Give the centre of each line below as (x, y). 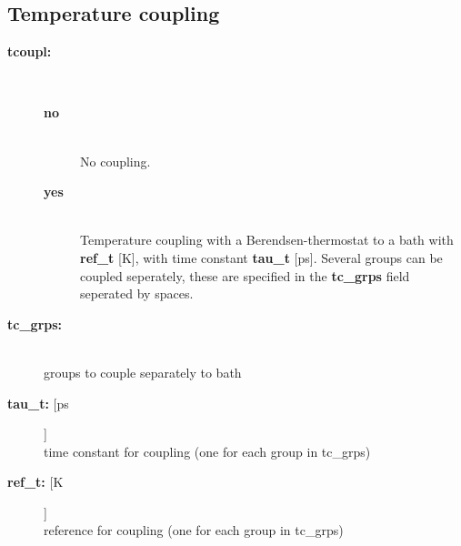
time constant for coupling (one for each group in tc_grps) (207, 451)
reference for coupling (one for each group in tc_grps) (194, 530)
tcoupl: (30, 51)
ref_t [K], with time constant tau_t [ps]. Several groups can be (261, 257)
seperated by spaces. (137, 293)
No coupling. (115, 161)
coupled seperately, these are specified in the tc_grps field (245, 275)
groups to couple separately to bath (143, 372)
